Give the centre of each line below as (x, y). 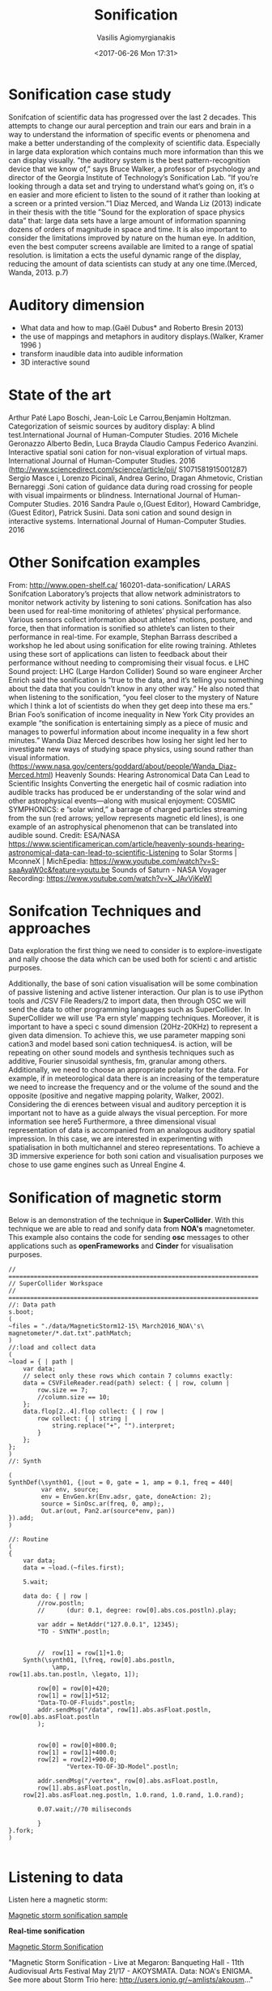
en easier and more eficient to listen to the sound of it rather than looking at (134, 194)
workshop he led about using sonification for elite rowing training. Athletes (132, 645)
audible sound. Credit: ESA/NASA (64, 835)
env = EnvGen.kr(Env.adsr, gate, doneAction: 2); (126, 1497)
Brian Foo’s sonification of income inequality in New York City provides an (132, 714)
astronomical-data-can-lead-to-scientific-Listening (94, 852)
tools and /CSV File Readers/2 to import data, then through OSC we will (127, 1001)
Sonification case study (90, 94)
